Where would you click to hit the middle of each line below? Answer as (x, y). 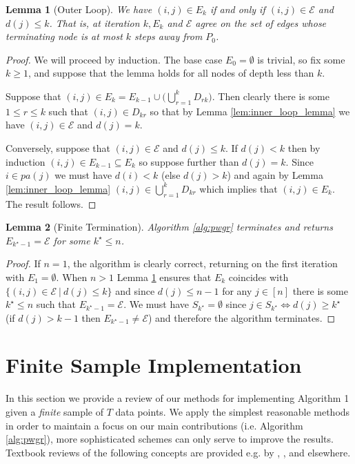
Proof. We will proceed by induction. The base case (114, 59)
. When (72, 277)
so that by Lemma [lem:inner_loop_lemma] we (250, 111)
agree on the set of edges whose (261, 22)
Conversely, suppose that (58, 147)
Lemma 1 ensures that (164, 277)
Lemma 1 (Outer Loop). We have (79, 9)
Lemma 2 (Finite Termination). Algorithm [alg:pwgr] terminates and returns (169, 227)
